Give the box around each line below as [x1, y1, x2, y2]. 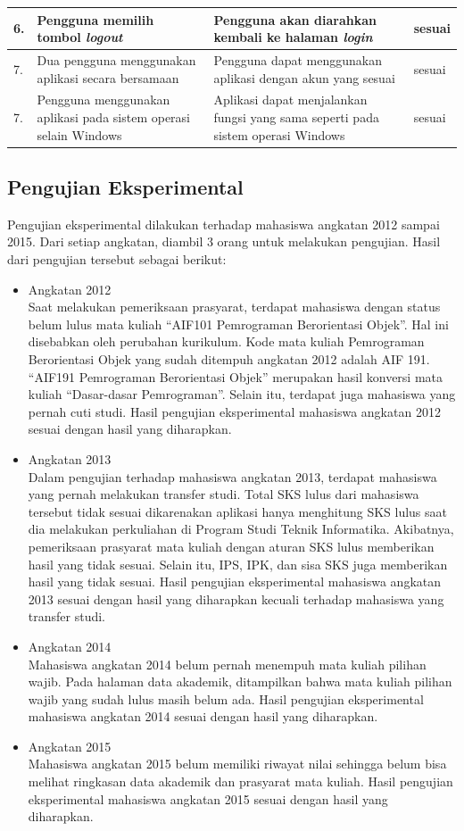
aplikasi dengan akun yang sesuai [213, 68, 395, 87]
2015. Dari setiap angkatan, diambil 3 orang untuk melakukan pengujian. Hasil [7, 232, 441, 251]
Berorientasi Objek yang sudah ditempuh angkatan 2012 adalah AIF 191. [28, 350, 430, 369]
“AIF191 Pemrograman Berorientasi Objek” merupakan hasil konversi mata [28, 367, 443, 386]
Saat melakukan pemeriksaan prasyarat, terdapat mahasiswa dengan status [28, 297, 441, 316]
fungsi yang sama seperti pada [213, 107, 379, 126]
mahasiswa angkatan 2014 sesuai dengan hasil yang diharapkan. [28, 707, 378, 726]
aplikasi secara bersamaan [37, 68, 179, 87]
